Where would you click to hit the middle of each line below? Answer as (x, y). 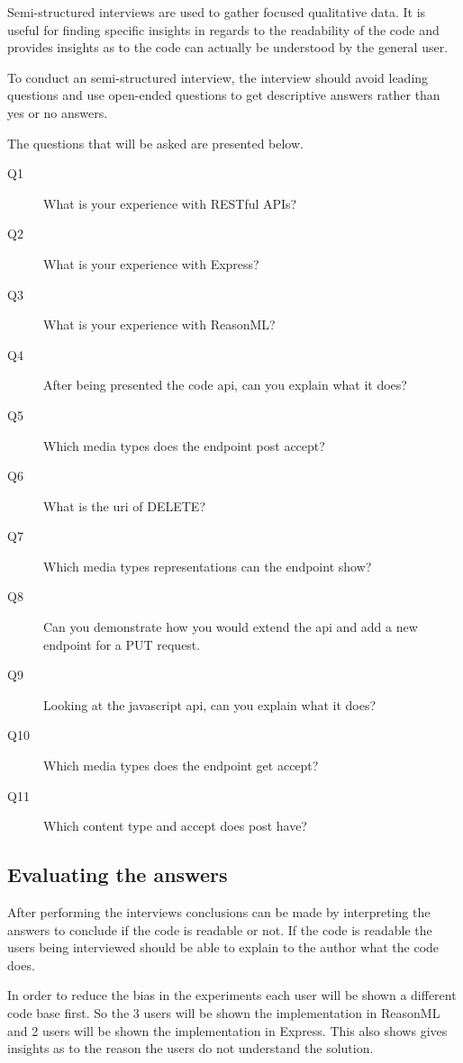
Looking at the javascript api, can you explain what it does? (210, 704)
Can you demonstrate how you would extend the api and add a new (231, 627)
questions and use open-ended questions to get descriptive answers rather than (224, 95)
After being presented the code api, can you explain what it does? (225, 385)
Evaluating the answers (118, 874)
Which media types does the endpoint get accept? (181, 766)
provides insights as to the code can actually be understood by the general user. (228, 47)
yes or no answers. (58, 112)
